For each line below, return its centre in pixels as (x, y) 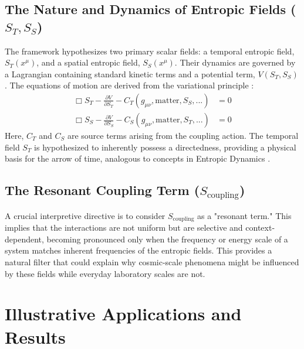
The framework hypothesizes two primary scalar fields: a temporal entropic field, (150, 51)
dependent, (24, 239)
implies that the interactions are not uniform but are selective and (124, 227)
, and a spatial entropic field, (88, 62)
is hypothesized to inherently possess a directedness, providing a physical (165, 147)
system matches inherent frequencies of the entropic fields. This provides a (139, 250)
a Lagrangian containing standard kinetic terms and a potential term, (130, 73)
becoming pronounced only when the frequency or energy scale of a (167, 239)
